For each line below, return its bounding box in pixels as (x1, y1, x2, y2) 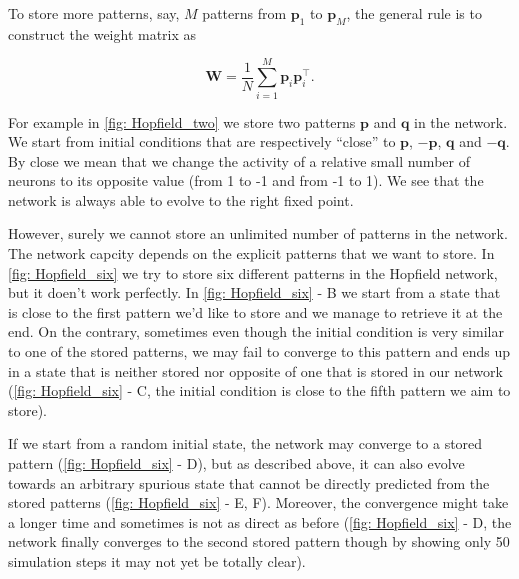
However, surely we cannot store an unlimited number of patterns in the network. (8, 223, 508, 244)
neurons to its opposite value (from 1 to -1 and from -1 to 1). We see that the (8, 170, 484, 191)
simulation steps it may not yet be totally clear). (8, 550, 306, 571)
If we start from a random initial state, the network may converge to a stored (8, 433, 483, 454)
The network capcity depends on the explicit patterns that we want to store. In (8, 243, 495, 264)
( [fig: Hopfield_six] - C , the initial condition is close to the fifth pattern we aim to (8, 380, 511, 401)
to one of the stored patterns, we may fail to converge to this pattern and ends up (8, 341, 511, 362)
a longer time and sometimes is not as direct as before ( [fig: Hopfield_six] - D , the (8, 511, 512, 532)
